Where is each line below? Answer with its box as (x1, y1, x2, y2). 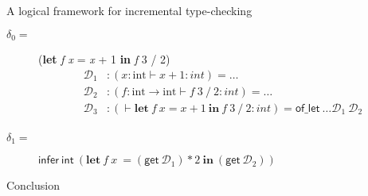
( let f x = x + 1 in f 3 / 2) (38, 51, 170, 67)
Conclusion (6, 177, 60, 194)
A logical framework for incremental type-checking (6, 2, 253, 18)
